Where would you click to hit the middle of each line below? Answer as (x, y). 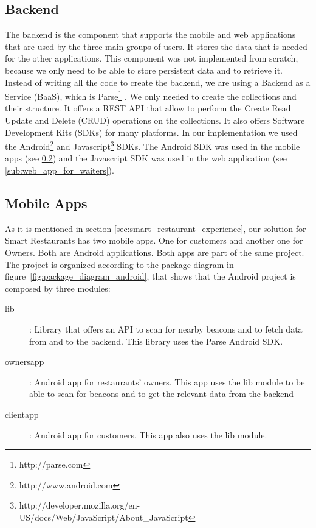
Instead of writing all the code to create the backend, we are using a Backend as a (158, 82)
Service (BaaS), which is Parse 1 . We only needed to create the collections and (151, 95)
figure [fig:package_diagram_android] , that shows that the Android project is (150, 276)
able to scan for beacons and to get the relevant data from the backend (162, 394)
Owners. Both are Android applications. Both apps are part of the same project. (155, 252)
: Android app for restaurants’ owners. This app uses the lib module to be (167, 382)
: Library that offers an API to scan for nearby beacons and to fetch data (166, 329)
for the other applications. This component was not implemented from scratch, (152, 58)
